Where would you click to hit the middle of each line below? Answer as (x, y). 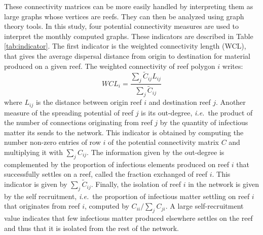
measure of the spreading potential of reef (69, 112)
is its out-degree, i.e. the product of (197, 112)
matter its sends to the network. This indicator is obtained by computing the (124, 132)
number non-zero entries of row (52, 142)
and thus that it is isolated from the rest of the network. (91, 228)
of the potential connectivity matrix (163, 142)
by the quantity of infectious (204, 122)
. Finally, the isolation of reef (136, 184)
